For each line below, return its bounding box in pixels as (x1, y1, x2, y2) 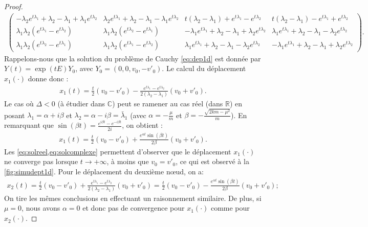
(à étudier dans (57, 98, 105, 109)
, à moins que (106, 156, 149, 167)
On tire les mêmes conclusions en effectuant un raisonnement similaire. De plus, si (4, 192, 262, 203)
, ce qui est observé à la (176, 156, 249, 167)
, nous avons (21, 202, 60, 213)
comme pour (210, 202, 250, 213)
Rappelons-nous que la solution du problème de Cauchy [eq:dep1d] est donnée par (4, 53, 261, 63)
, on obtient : (122, 120, 163, 130)
